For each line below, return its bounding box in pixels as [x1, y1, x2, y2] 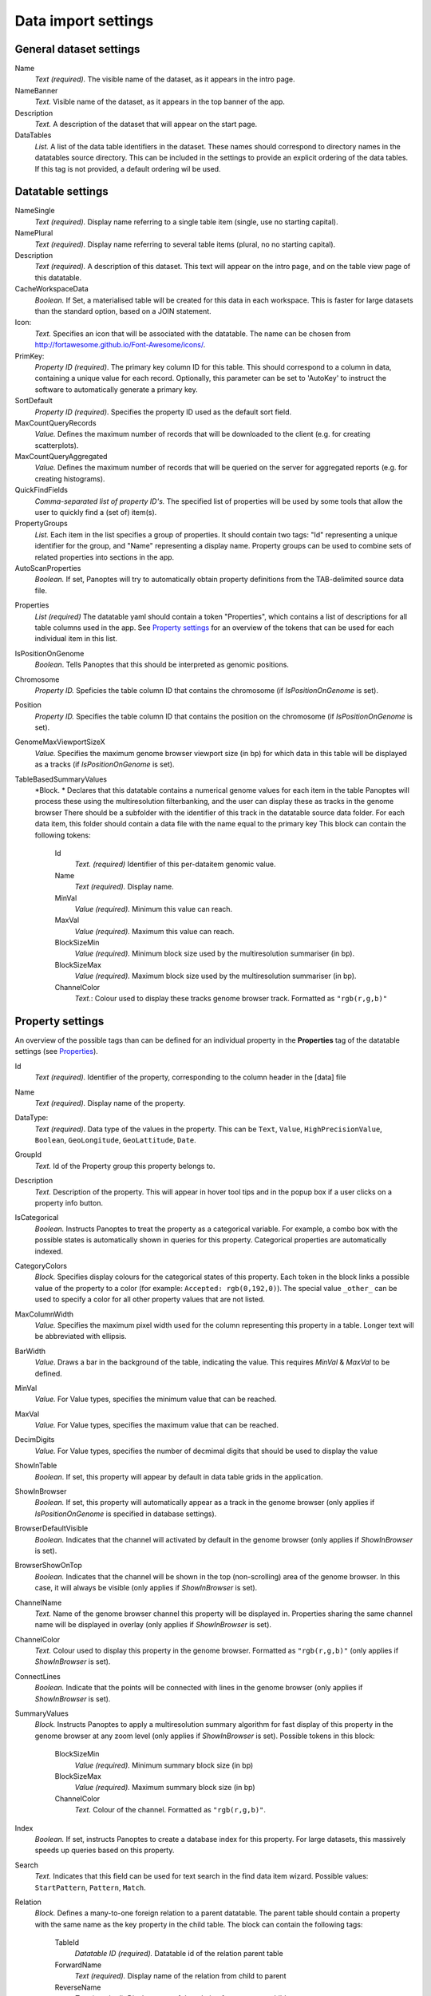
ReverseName [54, 1982, 101, 1992]
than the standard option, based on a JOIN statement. [34, 307, 212, 315]
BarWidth [14, 1346, 46, 1356]
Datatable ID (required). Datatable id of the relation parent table [74, 1949, 283, 1958]
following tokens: [34, 830, 91, 840]
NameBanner [14, 85, 58, 95]
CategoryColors [14, 1261, 68, 1270]
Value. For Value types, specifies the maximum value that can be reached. [34, 1420, 279, 1430]
